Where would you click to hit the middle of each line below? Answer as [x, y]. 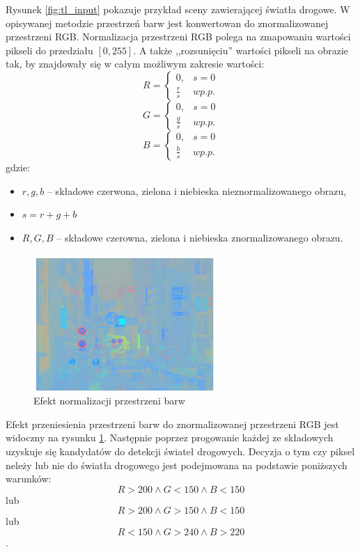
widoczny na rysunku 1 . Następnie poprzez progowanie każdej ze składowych [170, 437]
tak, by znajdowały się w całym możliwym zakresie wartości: [135, 64]
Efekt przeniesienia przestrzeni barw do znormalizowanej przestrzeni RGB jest [172, 424]
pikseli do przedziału [49, 50]
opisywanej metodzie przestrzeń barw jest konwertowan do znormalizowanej [167, 23]
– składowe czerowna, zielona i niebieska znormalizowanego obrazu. [200, 237]
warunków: [29, 479]
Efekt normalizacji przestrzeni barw [109, 401]
